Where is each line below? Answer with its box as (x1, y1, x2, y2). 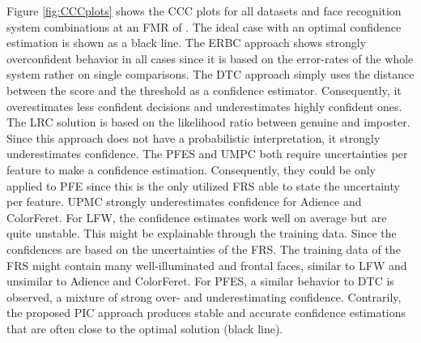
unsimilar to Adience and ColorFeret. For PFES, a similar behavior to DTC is (6, 272, 394, 289)
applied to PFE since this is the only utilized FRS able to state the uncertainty (6, 177, 400, 194)
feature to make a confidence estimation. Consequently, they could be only (6, 161, 376, 178)
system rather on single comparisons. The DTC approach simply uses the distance (6, 66, 415, 83)
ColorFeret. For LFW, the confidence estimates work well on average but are (6, 208, 387, 225)
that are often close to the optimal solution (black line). (6, 319, 283, 337)
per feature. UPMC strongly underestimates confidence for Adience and (6, 193, 362, 210)
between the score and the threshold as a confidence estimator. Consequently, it (6, 81, 402, 98)
